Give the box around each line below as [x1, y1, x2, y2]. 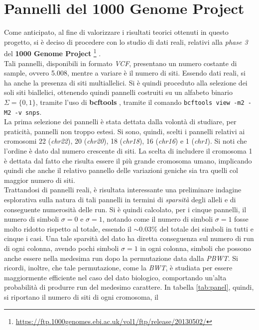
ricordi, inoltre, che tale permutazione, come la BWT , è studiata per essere [4, 262, 233, 273]
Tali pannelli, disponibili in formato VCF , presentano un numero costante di [4, 58, 237, 68]
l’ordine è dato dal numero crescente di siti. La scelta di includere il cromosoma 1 [4, 146, 253, 156]
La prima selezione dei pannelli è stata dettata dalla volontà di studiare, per [4, 116, 237, 127]
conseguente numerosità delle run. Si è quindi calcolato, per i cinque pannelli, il [4, 204, 247, 214]
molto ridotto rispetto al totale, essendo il [4, 223, 131, 234]
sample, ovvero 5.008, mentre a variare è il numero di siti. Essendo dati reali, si [4, 68, 246, 78]
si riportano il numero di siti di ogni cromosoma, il [4, 291, 158, 302]
